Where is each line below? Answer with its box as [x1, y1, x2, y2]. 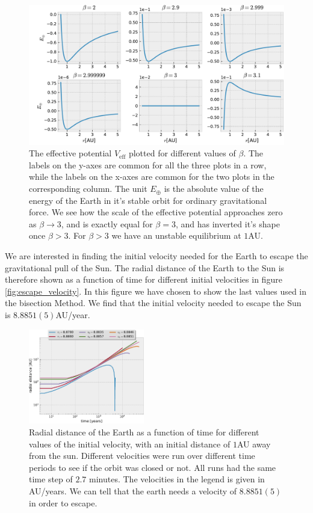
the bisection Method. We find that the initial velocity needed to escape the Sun [5, 296, 302, 309]
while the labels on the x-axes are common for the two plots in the [29, 170, 274, 183]
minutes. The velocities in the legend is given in [89, 473, 265, 485]
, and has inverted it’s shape [175, 217, 280, 230]
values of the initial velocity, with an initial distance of [29, 437, 231, 450]
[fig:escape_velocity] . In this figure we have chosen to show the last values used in [5, 284, 307, 297]
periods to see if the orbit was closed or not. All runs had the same [29, 461, 276, 473]
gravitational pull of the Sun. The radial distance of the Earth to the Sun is [5, 261, 285, 274]
